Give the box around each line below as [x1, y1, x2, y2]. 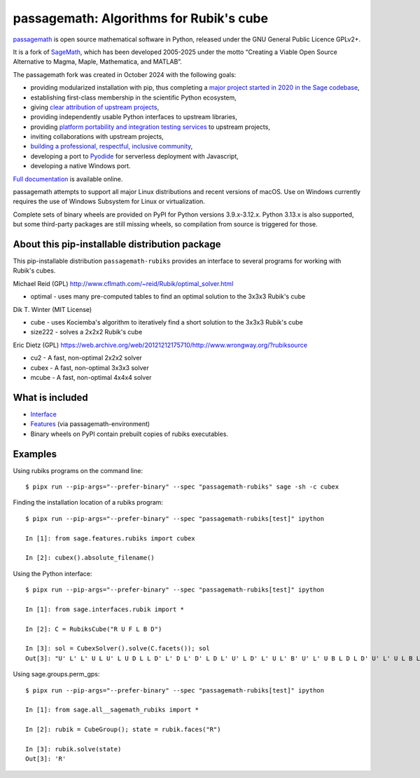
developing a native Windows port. [30, 162, 131, 170]
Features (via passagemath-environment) [30, 420, 150, 428]
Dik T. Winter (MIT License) [13, 305, 92, 313]
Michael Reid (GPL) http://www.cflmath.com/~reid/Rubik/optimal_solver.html [13, 279, 234, 287]
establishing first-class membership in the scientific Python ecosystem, [30, 93, 237, 102]
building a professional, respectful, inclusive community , [30, 142, 193, 151]
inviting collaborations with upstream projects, [30, 132, 164, 141]
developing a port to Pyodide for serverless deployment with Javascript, [30, 151, 239, 161]
